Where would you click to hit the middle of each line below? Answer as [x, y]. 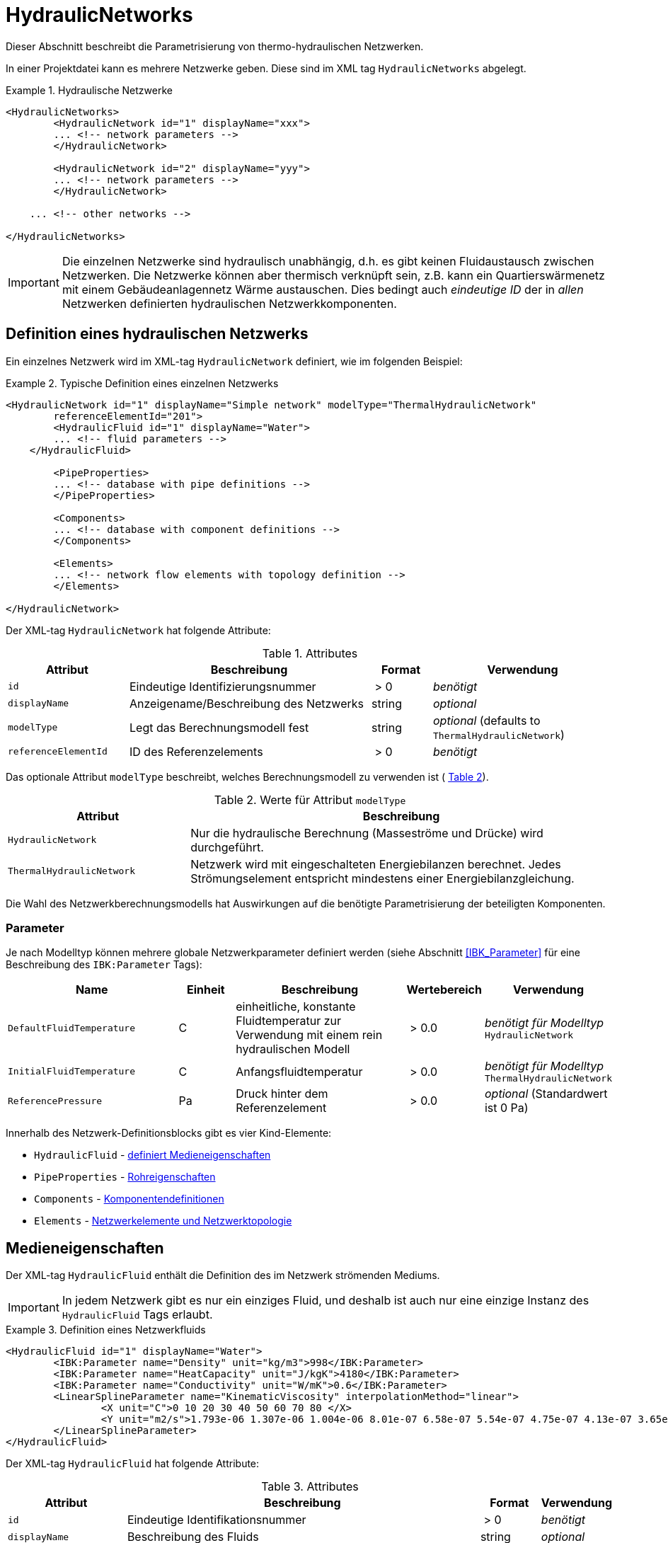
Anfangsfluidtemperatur [299, 1071]
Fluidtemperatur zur [289, 1021]
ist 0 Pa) [506, 1108]
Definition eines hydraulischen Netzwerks [157, 334]
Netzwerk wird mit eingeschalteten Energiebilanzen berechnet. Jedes [376, 864]
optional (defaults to [487, 720]
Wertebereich [444, 990]
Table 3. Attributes [310, 1487]
